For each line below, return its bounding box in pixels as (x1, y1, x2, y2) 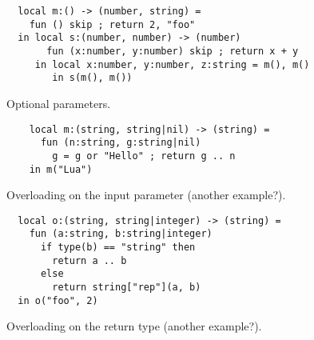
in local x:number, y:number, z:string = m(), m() (34, 58, 310, 70)
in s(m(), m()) (52, 72, 133, 84)
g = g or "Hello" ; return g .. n (52, 150, 236, 162)
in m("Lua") (29, 163, 93, 175)
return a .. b (52, 254, 127, 266)
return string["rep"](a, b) (52, 282, 201, 294)
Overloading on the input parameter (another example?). (6, 186, 286, 203)
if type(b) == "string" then (40, 242, 196, 254)
